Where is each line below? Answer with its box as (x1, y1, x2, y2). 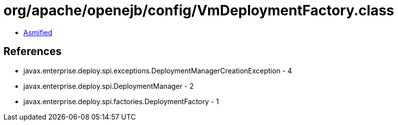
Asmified (23, 28, 53, 37)
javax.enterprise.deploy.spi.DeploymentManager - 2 (23, 81, 194, 90)
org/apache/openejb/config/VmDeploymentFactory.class (3, 2, 395, 19)
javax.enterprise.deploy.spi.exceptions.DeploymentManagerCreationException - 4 (23, 66, 293, 75)
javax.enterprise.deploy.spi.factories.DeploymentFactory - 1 (23, 97, 219, 106)
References (3, 45, 62, 58)
